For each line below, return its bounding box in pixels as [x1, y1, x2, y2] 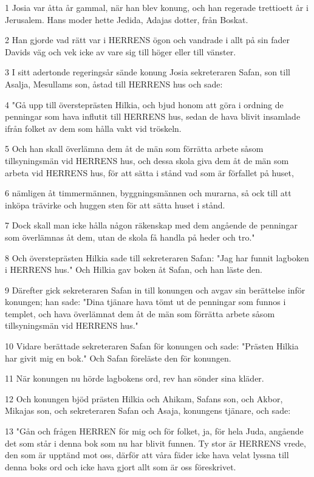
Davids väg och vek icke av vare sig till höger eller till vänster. [5, 45, 236, 58]
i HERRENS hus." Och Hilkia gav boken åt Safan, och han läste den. [5, 263, 262, 276]
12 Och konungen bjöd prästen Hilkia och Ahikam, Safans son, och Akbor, [5, 392, 283, 405]
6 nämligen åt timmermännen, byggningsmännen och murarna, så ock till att [5, 187, 292, 199]
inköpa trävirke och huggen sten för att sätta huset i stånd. [5, 198, 225, 211]
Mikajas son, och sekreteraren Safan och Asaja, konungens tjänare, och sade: [5, 404, 291, 417]
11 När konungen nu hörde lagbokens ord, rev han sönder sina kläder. [5, 372, 264, 385]
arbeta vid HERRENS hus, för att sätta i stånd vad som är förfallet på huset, [5, 166, 294, 179]
